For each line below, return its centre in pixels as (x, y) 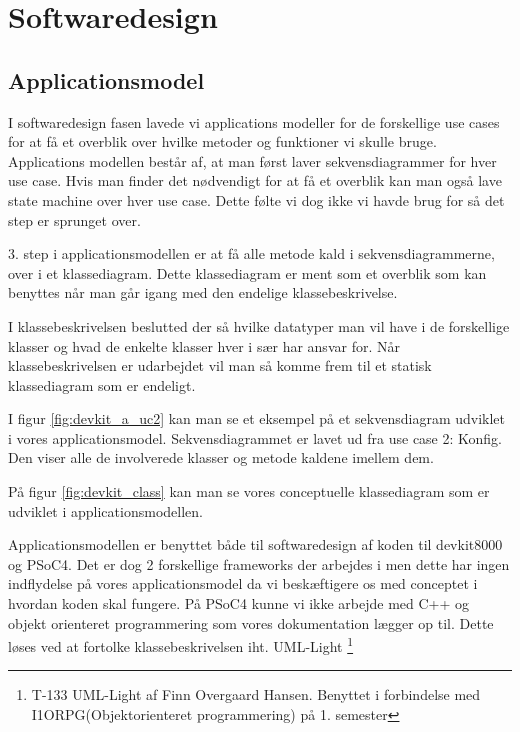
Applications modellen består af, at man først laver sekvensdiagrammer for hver (252, 160)
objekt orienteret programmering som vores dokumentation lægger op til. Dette (251, 622)
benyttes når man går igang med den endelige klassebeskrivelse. (203, 292)
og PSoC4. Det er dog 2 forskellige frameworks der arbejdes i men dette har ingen (259, 563)
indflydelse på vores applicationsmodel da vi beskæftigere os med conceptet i (243, 583)
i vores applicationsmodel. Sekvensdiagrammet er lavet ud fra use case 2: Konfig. (255, 437)
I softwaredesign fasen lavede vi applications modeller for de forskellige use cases (254, 121)
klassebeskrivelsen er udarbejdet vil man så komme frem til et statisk (220, 365)
